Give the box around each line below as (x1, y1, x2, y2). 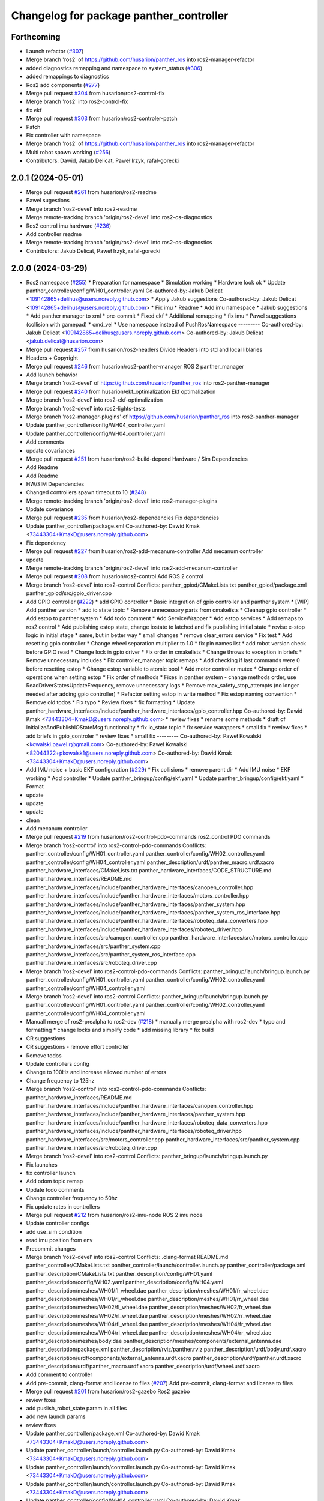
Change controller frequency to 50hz (26, 1195, 118, 1202)
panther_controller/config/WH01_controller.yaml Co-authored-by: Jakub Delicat (26, 287, 223, 294)
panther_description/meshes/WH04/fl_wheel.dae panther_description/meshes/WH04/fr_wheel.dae (26, 1321, 271, 1328)
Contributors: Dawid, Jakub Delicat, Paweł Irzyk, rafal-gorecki (26, 157, 179, 165)
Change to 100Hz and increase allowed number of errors (26, 1069, 167, 1076)
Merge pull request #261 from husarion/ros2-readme (26, 189, 157, 196)
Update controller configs (26, 1219, 90, 1227)
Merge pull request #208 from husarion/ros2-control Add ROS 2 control (26, 573, 203, 580)
